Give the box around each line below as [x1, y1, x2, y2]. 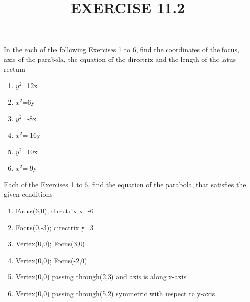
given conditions [4, 189, 53, 199]
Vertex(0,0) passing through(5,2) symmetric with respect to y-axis [15, 288, 215, 298]
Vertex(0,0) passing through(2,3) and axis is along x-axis [15, 272, 187, 282]
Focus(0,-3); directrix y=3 [15, 222, 94, 232]
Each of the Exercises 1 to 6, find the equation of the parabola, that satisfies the [4, 179, 246, 189]
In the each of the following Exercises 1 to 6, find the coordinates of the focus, [4, 44, 239, 55]
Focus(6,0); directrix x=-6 [15, 205, 94, 215]
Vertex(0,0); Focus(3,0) [15, 239, 85, 249]
